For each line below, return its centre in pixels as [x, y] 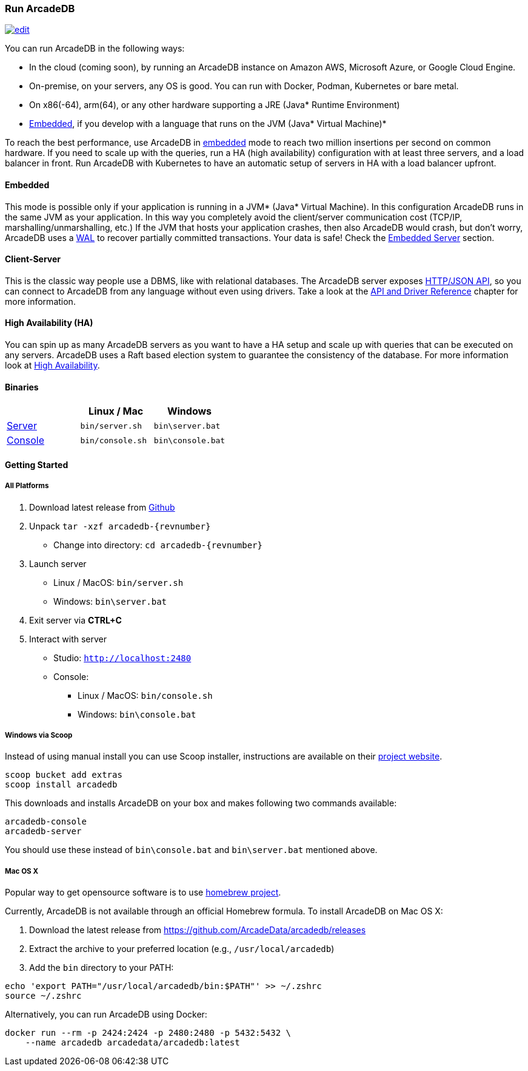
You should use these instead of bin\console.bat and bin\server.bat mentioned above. [191, 850]
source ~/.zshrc [43, 996]
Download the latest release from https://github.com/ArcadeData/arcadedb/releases [198, 930]
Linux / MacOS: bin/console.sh [145, 695]
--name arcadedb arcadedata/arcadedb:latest [132, 1043]
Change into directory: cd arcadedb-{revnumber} [158, 545]
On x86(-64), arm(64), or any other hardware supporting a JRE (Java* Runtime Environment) [215, 105]
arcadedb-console [46, 822]
